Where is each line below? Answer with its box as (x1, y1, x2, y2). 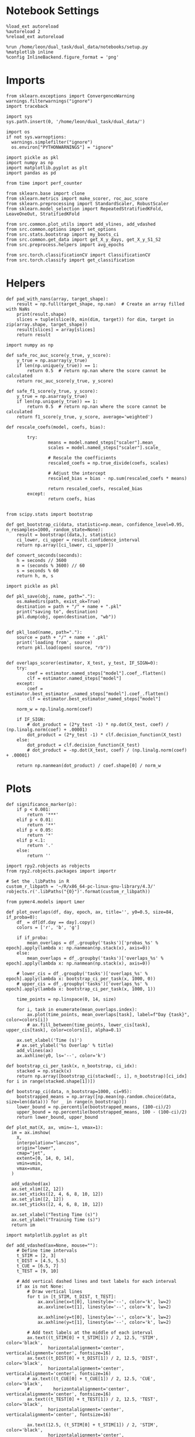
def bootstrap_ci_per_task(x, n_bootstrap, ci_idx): (6, 1063, 138, 1069)
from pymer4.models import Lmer (6, 898, 85, 905)
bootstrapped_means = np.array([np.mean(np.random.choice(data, (16, 1094, 177, 1099)
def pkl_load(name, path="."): (6, 629, 83, 635)
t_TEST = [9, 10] (16, 1268, 59, 1274)
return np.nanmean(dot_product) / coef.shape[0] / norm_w (16, 762, 161, 768)
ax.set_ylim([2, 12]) (11, 1196, 64, 1202)
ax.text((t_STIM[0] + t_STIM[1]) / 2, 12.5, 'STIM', (27, 1334, 159, 1340)
